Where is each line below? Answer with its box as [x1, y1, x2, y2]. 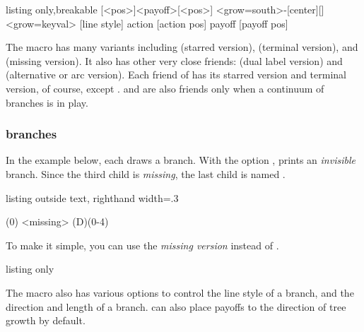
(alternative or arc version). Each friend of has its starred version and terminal [6, 67, 347, 82]
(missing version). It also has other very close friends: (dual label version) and [6, 53, 343, 68]
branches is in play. [6, 95, 88, 109]
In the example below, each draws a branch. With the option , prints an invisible [6, 153, 356, 167]
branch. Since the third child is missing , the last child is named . [6, 166, 286, 181]
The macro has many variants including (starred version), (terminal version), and [6, 40, 358, 54]
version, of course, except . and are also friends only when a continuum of [6, 81, 324, 95]
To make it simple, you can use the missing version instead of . [6, 237, 279, 252]
